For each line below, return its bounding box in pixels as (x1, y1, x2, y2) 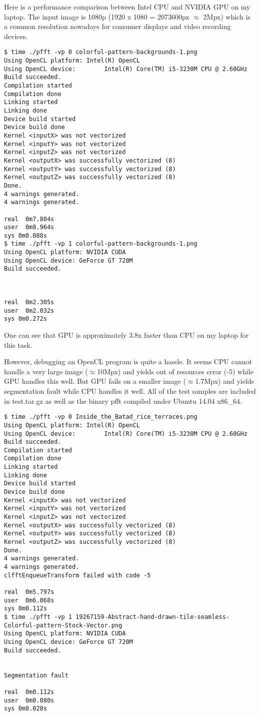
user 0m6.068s (4, 596, 54, 604)
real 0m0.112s (4, 688, 54, 695)
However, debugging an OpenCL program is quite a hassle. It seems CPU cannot (4, 356, 252, 367)
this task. (4, 339, 32, 350)
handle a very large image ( (4, 366, 88, 376)
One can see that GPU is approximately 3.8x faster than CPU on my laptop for (4, 330, 249, 340)
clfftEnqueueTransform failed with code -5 (4, 571, 151, 579)
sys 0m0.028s (4, 705, 47, 712)
